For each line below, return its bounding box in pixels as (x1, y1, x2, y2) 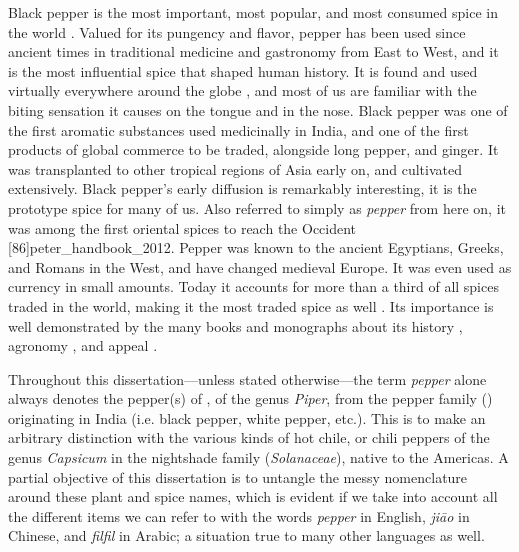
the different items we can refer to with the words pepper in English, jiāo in (8, 505, 470, 526)
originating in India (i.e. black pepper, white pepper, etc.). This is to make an (8, 407, 486, 428)
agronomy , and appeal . (8, 335, 158, 356)
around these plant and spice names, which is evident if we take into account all (8, 486, 498, 507)
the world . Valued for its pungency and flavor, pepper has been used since (8, 21, 466, 42)
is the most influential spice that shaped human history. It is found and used (8, 60, 478, 81)
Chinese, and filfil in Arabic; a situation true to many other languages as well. (8, 525, 485, 546)
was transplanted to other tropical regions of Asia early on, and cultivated (8, 158, 462, 179)
